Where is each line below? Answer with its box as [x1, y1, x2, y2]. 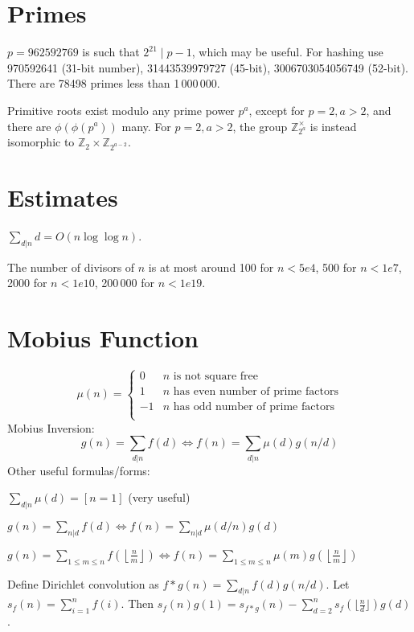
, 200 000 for [94, 274, 155, 291]
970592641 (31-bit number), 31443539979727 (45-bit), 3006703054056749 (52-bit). [7, 59, 408, 76]
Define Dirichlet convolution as [7, 575, 159, 592]
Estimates [7, 181, 118, 214]
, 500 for [315, 258, 357, 275]
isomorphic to [7, 133, 75, 150]
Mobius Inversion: [7, 419, 95, 436]
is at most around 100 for [148, 258, 274, 275]
